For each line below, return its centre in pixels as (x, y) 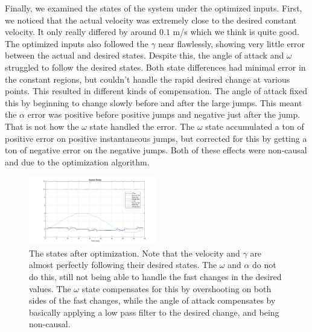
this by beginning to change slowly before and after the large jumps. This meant (154, 102)
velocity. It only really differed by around (81, 32)
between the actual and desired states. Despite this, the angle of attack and (145, 55)
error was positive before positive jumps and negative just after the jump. (164, 114)
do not (264, 265)
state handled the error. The (142, 126)
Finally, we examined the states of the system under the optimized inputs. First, (154, 8)
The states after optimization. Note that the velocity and (135, 253)
